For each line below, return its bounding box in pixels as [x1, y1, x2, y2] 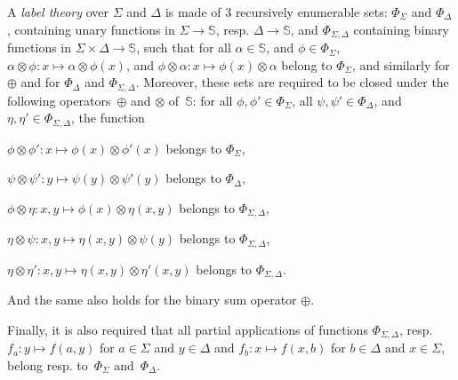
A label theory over [7, 3, 109, 20]
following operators [7, 91, 111, 109]
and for [20, 73, 60, 91]
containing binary [353, 20, 449, 38]
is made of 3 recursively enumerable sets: [165, 3, 388, 20]
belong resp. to [7, 355, 88, 374]
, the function [70, 108, 145, 127]
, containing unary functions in [7, 20, 175, 38]
